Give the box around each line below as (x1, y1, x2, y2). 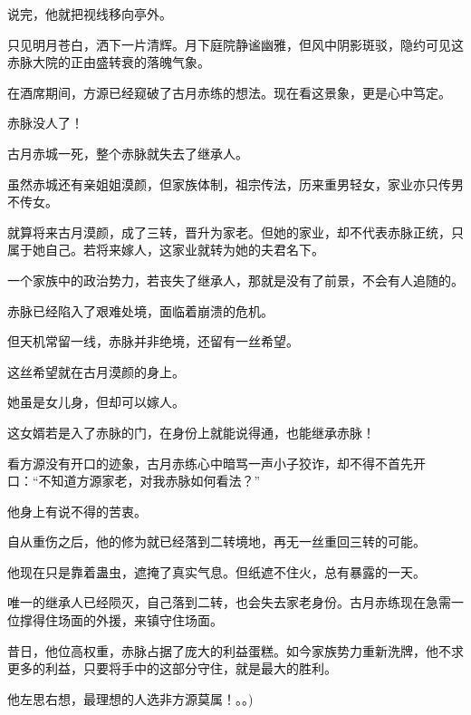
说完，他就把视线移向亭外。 (7, 5, 172, 23)
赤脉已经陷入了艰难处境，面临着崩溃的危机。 (7, 301, 274, 320)
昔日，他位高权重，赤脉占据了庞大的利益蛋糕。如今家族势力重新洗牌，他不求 (7, 641, 464, 660)
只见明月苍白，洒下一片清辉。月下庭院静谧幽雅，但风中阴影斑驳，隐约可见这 (7, 34, 464, 53)
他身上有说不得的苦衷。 (7, 501, 147, 520)
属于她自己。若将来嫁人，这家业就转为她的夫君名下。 (7, 240, 324, 259)
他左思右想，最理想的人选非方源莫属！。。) (7, 689, 254, 708)
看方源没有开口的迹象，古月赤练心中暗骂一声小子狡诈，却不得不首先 (7, 453, 413, 472)
